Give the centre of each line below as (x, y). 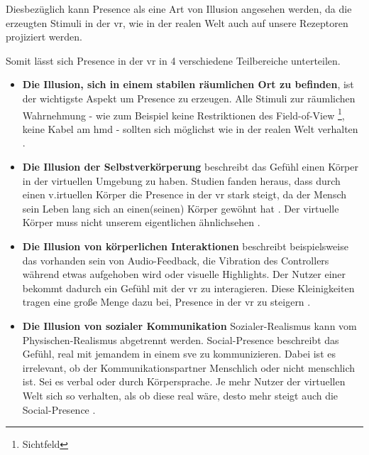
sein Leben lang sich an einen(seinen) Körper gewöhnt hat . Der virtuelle (181, 208)
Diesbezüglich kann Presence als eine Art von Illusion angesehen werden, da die (179, 9)
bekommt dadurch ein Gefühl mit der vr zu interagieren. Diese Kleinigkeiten (188, 288)
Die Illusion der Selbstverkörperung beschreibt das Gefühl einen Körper (191, 166)
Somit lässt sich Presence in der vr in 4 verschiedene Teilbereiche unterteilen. (173, 60)
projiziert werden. (44, 37)
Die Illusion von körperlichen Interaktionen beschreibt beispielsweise (185, 246)
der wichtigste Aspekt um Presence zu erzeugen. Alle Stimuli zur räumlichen (189, 98)
